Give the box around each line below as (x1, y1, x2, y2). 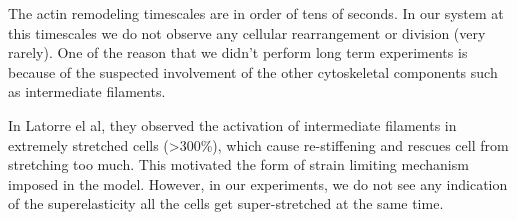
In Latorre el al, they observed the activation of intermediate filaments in (8, 114, 457, 135)
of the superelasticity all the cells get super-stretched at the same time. (8, 193, 444, 214)
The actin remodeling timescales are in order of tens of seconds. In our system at (8, 3, 504, 23)
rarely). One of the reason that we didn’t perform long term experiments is (8, 42, 468, 63)
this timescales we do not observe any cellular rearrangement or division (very (8, 22, 486, 43)
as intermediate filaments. (8, 81, 166, 102)
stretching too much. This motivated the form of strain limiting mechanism (8, 154, 469, 175)
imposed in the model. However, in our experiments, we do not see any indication (8, 173, 508, 194)
